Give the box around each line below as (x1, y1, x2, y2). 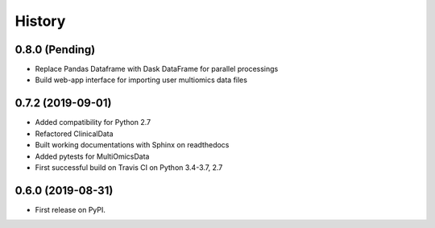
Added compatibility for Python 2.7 (35, 118, 151, 127)
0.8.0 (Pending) (14, 43, 96, 56)
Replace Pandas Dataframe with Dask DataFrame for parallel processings (35, 64, 279, 74)
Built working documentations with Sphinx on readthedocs (35, 140, 230, 150)
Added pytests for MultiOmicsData (35, 151, 150, 161)
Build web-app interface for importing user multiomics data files (35, 75, 247, 85)
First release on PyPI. (35, 205, 106, 214)
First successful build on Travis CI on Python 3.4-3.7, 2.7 (35, 162, 223, 172)
